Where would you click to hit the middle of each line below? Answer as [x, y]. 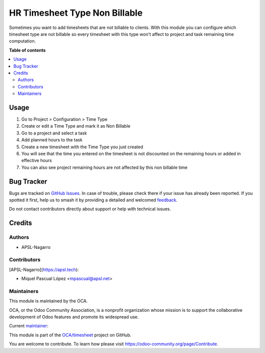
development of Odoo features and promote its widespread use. [74, 317]
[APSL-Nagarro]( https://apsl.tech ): [44, 270]
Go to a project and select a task [54, 133]
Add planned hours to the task [52, 140]
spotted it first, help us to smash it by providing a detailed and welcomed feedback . [93, 200]
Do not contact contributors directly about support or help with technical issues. [90, 209]
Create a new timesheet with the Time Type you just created [82, 147]
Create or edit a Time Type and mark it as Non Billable [76, 126]
